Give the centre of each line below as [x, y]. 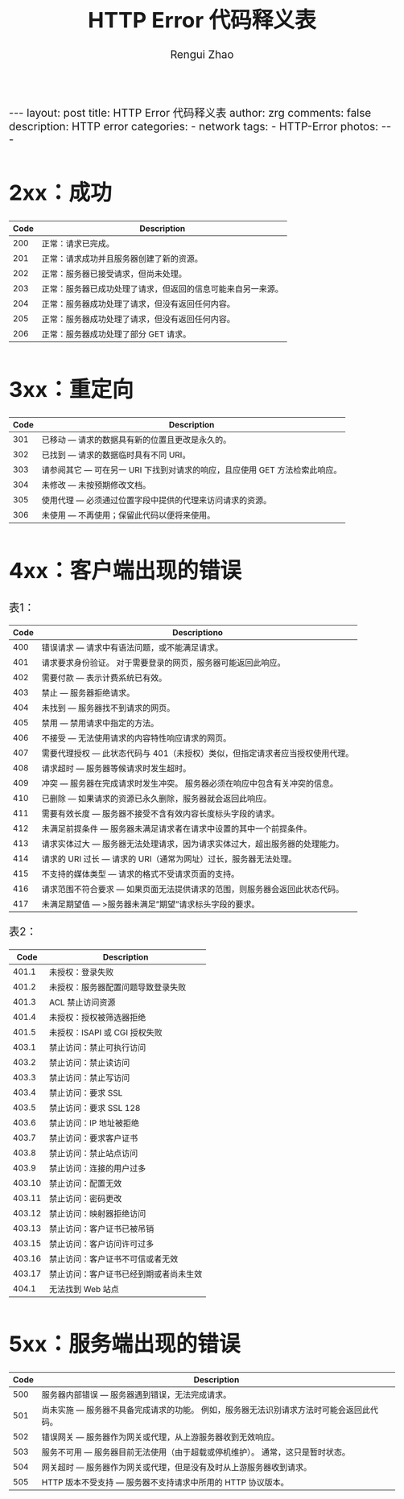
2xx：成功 [61, 193]
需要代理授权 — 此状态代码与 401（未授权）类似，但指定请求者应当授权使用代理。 [198, 753]
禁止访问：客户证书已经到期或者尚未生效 [126, 1274]
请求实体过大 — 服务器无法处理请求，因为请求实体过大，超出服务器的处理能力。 [193, 844]
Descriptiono [198, 632]
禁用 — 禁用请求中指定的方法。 [100, 723]
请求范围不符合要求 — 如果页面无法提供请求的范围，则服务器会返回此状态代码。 [193, 889]
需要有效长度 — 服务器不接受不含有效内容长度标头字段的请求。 [161, 813]
